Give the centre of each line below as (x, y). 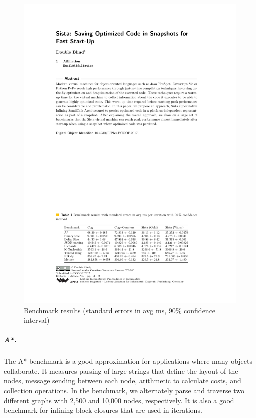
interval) (37, 320)
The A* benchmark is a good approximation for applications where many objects (128, 361)
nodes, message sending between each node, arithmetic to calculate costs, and (123, 380)
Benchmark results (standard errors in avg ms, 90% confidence (120, 310)
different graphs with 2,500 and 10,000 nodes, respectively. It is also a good (119, 400)
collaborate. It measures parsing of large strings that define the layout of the (121, 370)
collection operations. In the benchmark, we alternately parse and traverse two (124, 390)
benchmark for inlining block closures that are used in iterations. (103, 410)
